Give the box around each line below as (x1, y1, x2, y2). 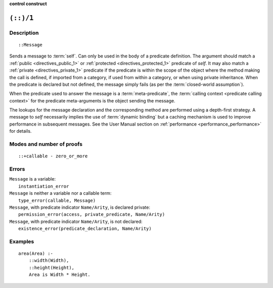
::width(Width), (28, 258, 69, 263)
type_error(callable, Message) (18, 197, 96, 203)
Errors (9, 165, 25, 172)
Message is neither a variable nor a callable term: (9, 190, 112, 196)
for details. (9, 128, 32, 134)
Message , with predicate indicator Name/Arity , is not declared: (9, 218, 143, 224)
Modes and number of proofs (9, 141, 83, 148)
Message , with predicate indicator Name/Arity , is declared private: (9, 204, 150, 210)
